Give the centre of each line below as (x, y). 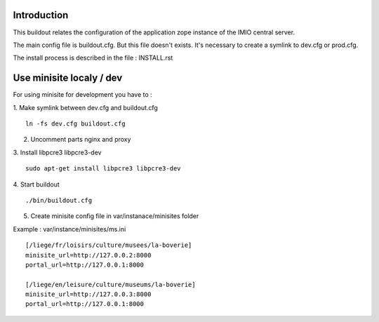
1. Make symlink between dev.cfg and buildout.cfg (85, 107)
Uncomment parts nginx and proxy (81, 140)
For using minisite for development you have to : (82, 95)
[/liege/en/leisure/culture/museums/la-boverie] (111, 284)
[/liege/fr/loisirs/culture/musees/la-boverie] (109, 245)
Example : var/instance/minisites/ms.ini (69, 229)
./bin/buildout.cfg (59, 200)
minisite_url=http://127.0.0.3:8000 (88, 294)
